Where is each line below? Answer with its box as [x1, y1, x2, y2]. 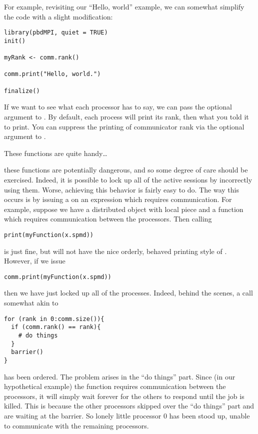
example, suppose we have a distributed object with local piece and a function [4, 203, 243, 214]
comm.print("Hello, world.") [4, 70, 101, 78]
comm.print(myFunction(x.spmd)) [4, 273, 111, 280]
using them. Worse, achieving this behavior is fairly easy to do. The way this [4, 184, 239, 194]
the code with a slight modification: [4, 11, 113, 21]
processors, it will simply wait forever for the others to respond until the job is [4, 390, 244, 401]
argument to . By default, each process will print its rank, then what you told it [4, 111, 249, 122]
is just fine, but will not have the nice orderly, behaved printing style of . [4, 245, 227, 256]
